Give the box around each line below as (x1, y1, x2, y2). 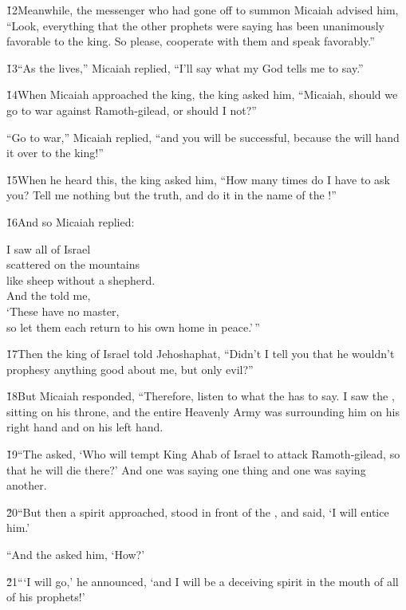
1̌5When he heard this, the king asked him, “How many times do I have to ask (6, 171, 390, 187)
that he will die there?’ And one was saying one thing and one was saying (6, 461, 366, 478)
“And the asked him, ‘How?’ (6, 546, 145, 563)
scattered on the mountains (6, 256, 140, 273)
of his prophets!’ (6, 588, 85, 605)
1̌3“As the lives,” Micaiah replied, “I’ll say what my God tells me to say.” (6, 59, 364, 76)
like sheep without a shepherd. (6, 271, 156, 288)
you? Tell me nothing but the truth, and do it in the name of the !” (6, 187, 337, 203)
